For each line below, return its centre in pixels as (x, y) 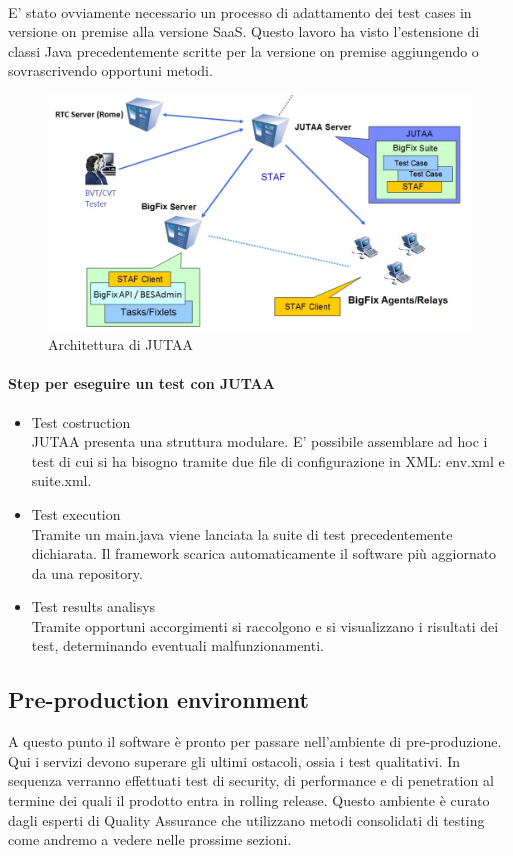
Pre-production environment (158, 699)
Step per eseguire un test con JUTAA (141, 383)
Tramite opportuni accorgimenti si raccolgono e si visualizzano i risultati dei (265, 625)
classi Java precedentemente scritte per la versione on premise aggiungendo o (243, 50)
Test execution (76, 513)
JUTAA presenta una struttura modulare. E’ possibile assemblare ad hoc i (259, 441)
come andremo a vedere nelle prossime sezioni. (150, 839)
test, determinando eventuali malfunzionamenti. (177, 645)
